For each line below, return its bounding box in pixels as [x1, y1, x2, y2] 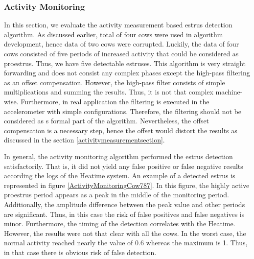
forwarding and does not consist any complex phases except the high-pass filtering [4, 68, 250, 78]
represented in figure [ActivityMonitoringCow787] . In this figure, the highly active [4, 180, 250, 190]
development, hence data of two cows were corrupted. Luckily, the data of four [4, 39, 239, 49]
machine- [215, 87, 243, 97]
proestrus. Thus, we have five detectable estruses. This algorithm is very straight [4, 58, 246, 68]
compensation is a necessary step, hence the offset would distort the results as [4, 125, 237, 135]
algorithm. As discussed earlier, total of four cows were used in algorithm [4, 29, 223, 39]
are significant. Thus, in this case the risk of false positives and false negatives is [4, 209, 245, 219]
